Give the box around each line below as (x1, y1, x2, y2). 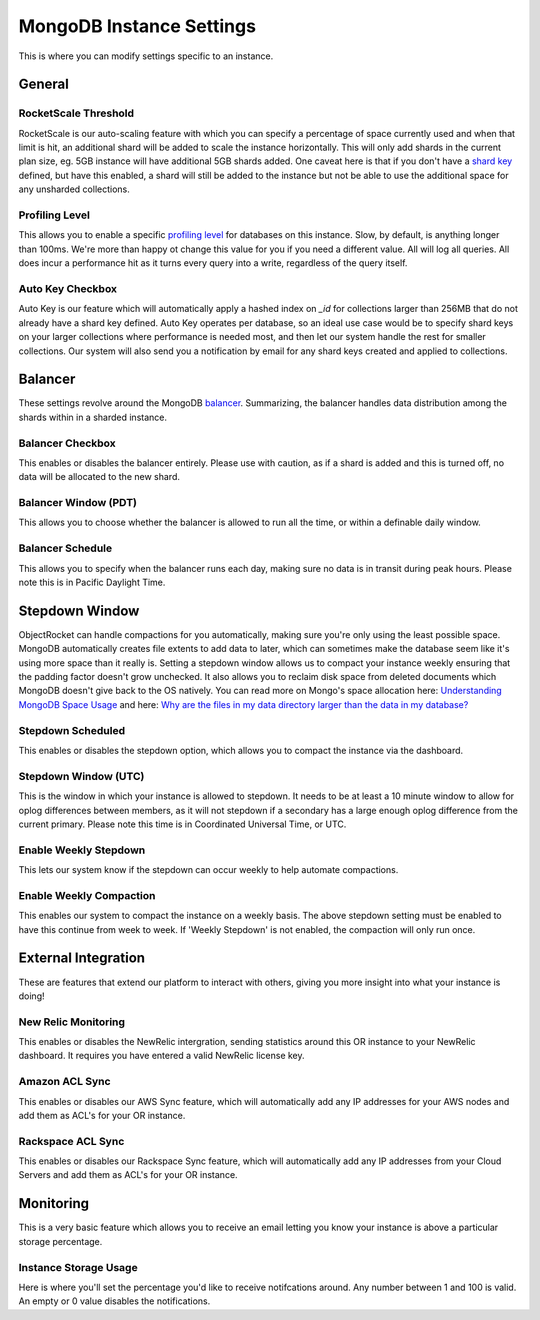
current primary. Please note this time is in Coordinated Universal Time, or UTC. (18, 818, 347, 830)
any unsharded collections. (18, 183, 130, 195)
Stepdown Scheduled (18, 723, 125, 737)
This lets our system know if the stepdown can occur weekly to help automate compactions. (18, 864, 399, 876)
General (18, 76, 70, 93)
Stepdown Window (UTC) (18, 769, 145, 783)
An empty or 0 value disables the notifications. (18, 1295, 211, 1307)
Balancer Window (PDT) (18, 496, 137, 510)
